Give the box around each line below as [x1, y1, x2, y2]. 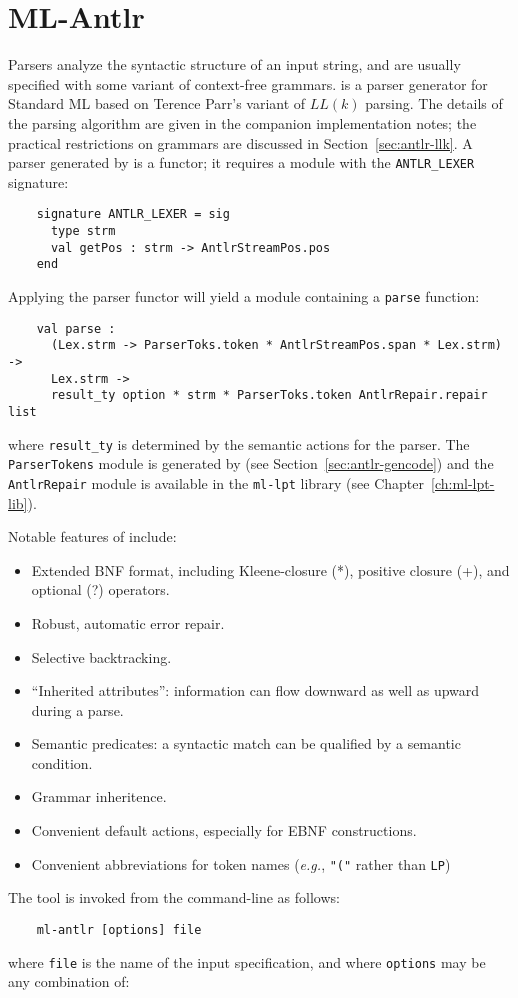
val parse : [36, 321, 116, 336]
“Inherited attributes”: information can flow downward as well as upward [31, 680, 480, 701]
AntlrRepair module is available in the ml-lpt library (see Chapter [8, 472, 424, 493]
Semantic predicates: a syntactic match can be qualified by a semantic [31, 733, 461, 754]
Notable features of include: [8, 526, 177, 547]
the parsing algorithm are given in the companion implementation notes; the [8, 112, 477, 133]
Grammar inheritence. [31, 786, 167, 807]
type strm [50, 224, 116, 238]
